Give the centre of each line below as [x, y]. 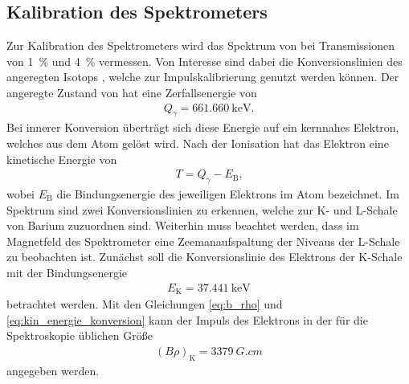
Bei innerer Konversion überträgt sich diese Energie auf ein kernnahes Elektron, [203, 127]
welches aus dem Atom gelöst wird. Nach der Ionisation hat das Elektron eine [198, 143]
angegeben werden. [53, 370]
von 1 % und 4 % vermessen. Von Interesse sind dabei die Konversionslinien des [204, 61]
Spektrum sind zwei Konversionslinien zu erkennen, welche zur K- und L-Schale [202, 209]
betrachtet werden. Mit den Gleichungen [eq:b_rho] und [145, 304]
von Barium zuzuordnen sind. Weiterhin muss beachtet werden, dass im [183, 225]
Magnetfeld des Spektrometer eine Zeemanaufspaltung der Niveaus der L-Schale [203, 241]
